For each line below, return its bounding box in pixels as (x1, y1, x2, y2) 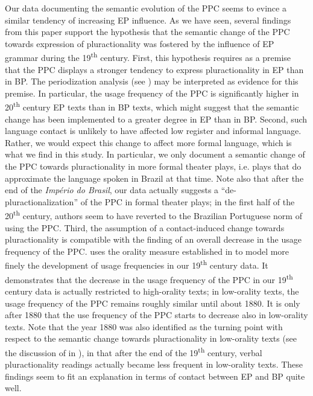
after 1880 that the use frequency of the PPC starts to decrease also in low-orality (5, 308, 308, 321)
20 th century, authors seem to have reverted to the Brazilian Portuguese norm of (5, 208, 302, 222)
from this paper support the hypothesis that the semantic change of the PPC (5, 25, 290, 38)
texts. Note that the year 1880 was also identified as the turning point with (5, 320, 283, 333)
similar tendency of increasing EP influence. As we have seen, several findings (5, 13, 291, 26)
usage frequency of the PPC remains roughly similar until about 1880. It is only (5, 296, 300, 309)
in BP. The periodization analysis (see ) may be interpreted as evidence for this (5, 75, 299, 88)
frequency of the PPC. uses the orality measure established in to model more (5, 244, 289, 257)
